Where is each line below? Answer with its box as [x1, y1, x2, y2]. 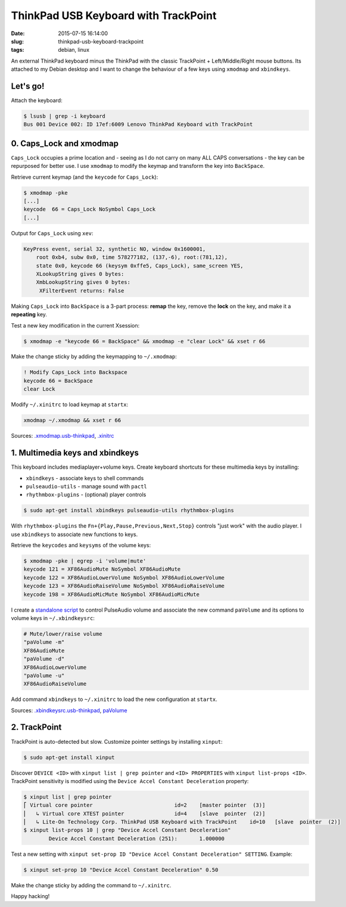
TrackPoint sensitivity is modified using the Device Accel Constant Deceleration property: [11, 777, 249, 784]
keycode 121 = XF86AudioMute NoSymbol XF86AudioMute [23, 566, 181, 573]
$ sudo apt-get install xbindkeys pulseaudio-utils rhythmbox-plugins [23, 507, 235, 514]
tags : [11, 46, 24, 54]
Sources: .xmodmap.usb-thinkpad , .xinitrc [11, 432, 114, 440]
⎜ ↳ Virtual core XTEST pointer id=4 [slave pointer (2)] [23, 810, 266, 817]
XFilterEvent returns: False [39, 287, 124, 294]
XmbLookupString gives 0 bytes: [36, 279, 131, 286]
